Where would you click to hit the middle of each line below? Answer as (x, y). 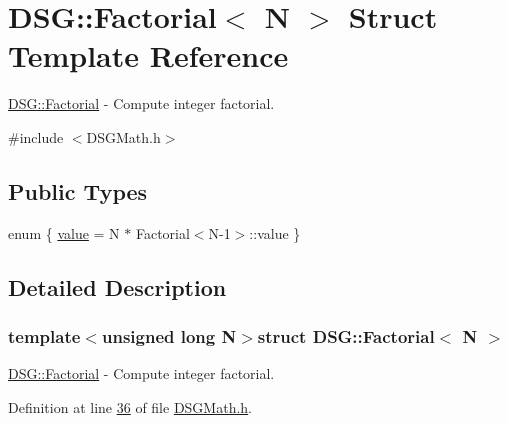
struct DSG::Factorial (346, 336)
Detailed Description (117, 286)
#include (36, 136)
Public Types (78, 190)
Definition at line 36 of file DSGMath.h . (130, 406)
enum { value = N (64, 232)
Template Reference (148, 55)
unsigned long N (169, 336)
